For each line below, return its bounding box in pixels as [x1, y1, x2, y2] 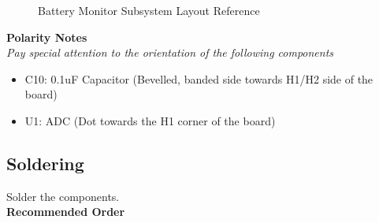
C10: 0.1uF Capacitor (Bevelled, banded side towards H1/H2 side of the [24, 70, 373, 87]
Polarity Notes [6, 28, 87, 45]
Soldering [6, 151, 84, 175]
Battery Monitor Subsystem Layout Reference [38, 2, 260, 18]
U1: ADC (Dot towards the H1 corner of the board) [24, 112, 276, 128]
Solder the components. [6, 188, 120, 204]
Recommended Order [6, 203, 125, 220]
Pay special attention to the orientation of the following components [6, 44, 334, 61]
